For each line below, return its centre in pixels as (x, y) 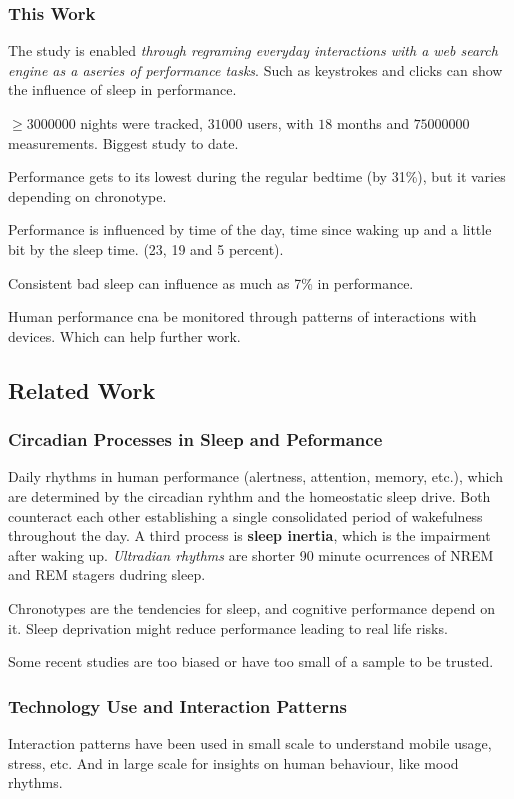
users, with (280, 123)
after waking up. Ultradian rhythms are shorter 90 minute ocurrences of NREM (251, 554)
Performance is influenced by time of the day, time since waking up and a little (250, 229)
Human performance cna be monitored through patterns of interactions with (242, 316)
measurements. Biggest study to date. (123, 142)
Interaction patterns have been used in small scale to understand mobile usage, (250, 742)
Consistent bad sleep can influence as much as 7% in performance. (211, 282)
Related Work (82, 389)
